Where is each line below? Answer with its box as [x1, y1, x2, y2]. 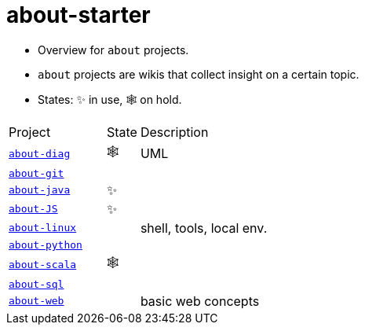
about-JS [9, 203, 58, 215]
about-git [9, 167, 64, 179]
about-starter [6, 2, 151, 28]
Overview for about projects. [38, 42, 189, 57]
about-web [9, 295, 64, 307]
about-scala [9, 258, 77, 270]
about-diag [9, 147, 71, 160]
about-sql [9, 278, 64, 290]
